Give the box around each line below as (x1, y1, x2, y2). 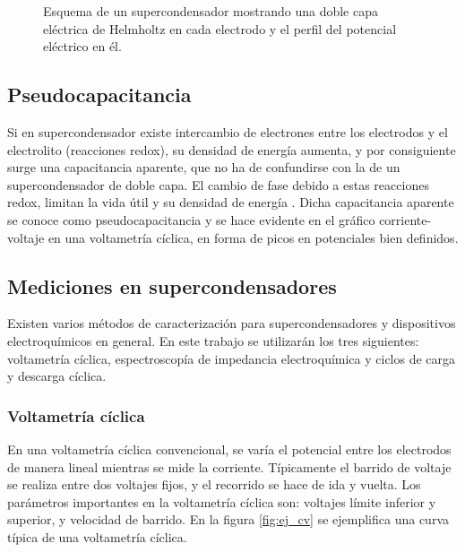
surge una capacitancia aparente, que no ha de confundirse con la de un (7, 158, 400, 177)
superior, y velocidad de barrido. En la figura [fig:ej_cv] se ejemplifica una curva (7, 510, 449, 529)
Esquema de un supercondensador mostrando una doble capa (43, 2, 378, 20)
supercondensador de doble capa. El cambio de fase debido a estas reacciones (7, 175, 429, 194)
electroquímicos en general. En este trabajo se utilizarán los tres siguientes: (7, 331, 419, 349)
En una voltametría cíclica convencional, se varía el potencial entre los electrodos (7, 439, 452, 458)
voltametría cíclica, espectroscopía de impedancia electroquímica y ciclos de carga (7, 349, 456, 367)
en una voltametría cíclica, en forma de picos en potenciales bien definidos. (47, 228, 459, 246)
